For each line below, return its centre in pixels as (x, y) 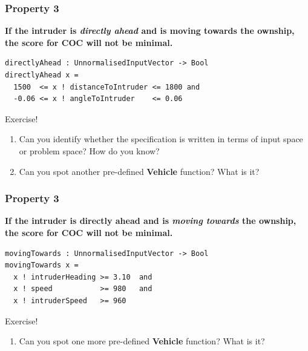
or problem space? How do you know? (89, 150)
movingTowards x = (42, 265)
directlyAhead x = (42, 75)
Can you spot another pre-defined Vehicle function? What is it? (139, 171)
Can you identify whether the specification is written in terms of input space (161, 139)
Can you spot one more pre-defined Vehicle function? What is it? (142, 341)
